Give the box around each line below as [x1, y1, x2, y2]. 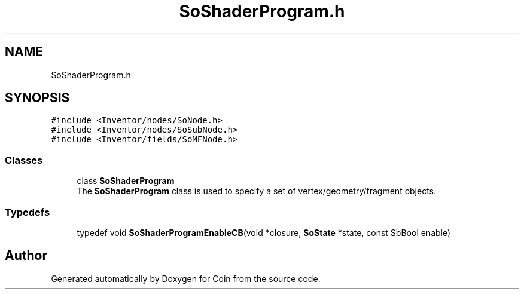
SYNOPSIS [5, 90, 70, 106]
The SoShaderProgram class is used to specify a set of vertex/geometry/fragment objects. [77, 186, 437, 197]
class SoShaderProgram [77, 176, 175, 186]
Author [5, 248, 47, 264]
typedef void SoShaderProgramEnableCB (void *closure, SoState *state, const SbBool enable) [77, 227, 451, 238]
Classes [5, 154, 43, 166]
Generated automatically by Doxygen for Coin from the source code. [51, 273, 321, 284]
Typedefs [5, 206, 50, 218]
